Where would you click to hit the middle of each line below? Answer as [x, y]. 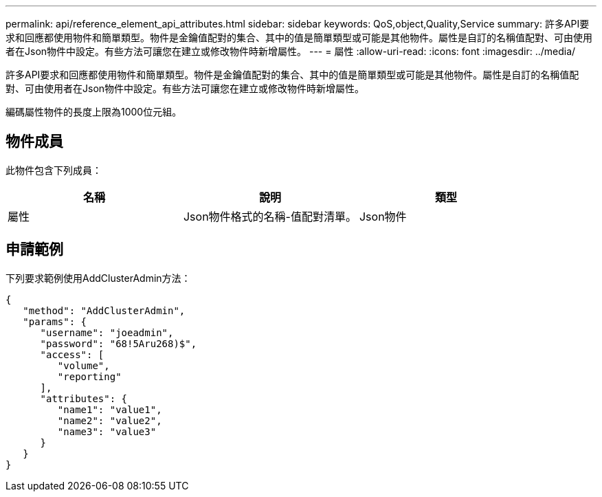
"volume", [83, 365]
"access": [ [72, 354]
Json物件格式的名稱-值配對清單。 [270, 216]
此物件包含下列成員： [54, 170]
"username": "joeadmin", [107, 332]
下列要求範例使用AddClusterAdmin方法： [98, 278]
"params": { [55, 321]
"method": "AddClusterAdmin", [104, 310]
